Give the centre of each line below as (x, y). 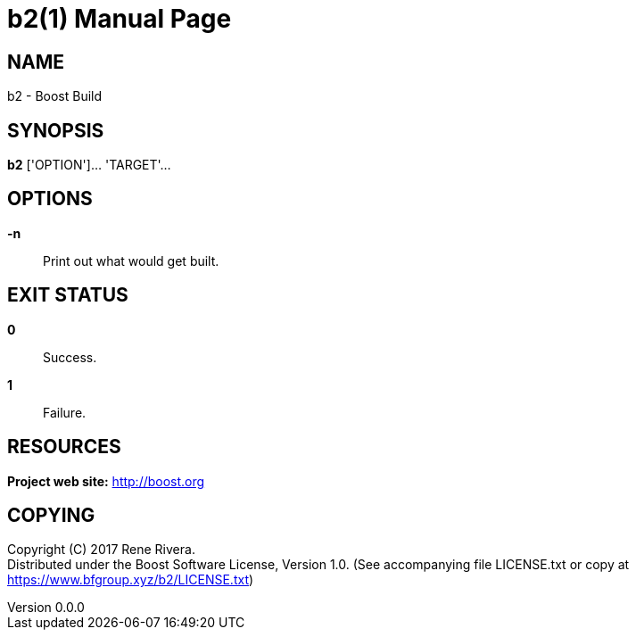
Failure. (65, 412)
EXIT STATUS (68, 295)
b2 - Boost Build (55, 96)
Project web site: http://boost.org (106, 481)
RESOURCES (64, 447)
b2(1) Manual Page (120, 19)
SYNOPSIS (56, 130)
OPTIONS (50, 199)
